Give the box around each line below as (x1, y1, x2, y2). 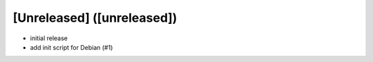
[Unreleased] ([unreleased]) (12, 10, 178, 25)
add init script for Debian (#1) (30, 43, 113, 51)
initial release (30, 34, 68, 42)
